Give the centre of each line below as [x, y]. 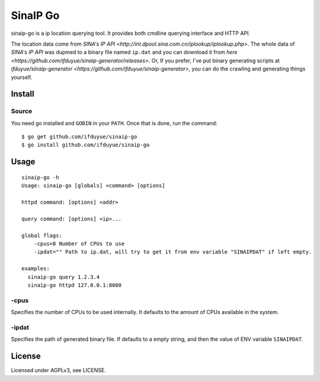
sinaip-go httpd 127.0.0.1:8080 [74, 285]
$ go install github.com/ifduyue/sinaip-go [86, 145]
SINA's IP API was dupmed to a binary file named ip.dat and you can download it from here [124, 52]
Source [22, 111]
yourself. [22, 77]
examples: [36, 269]
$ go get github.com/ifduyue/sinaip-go [79, 137]
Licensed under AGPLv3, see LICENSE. [58, 370]
